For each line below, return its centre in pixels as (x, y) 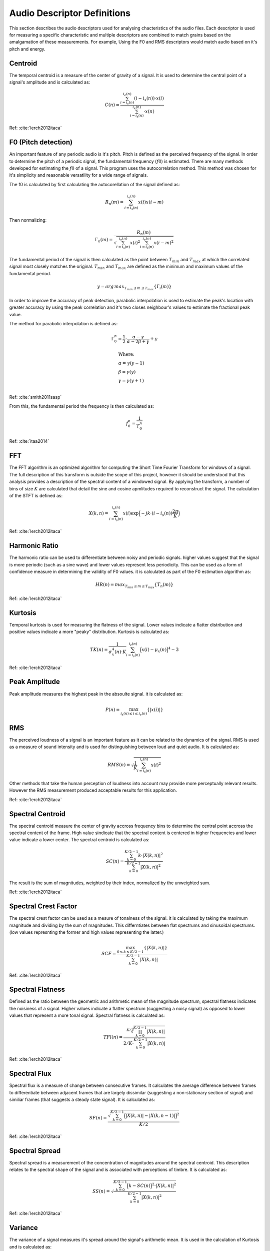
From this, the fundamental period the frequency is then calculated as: (82, 406)
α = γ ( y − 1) (131, 363)
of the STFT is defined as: (36, 495)
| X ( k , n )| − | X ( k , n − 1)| (150, 1116)
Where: (126, 354)
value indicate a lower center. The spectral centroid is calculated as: (79, 840)
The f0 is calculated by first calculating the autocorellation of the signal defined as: (94, 184)
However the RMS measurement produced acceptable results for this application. (93, 790)
